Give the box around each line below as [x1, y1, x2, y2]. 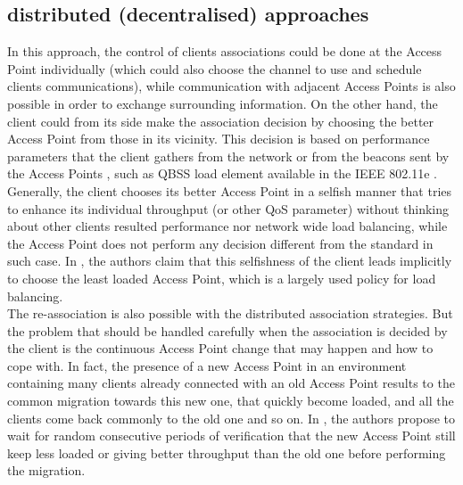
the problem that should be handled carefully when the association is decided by [7, 321, 448, 340]
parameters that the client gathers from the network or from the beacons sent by [7, 146, 450, 165]
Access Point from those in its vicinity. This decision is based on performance [7, 129, 430, 148]
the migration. [7, 461, 86, 480]
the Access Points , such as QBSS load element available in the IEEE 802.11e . [7, 164, 437, 183]
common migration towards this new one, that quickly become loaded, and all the [7, 391, 454, 410]
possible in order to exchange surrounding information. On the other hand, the [7, 94, 438, 112]
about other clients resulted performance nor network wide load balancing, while [7, 217, 448, 235]
